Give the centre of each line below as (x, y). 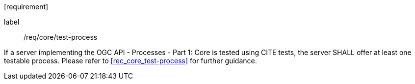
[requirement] (26, 7)
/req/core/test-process (61, 37)
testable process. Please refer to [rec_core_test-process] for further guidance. (130, 61)
